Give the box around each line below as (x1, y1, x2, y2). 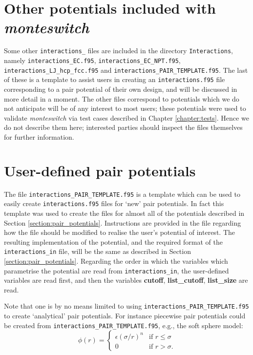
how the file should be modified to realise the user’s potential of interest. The (4, 227, 235, 237)
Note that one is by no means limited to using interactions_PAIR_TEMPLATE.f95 (4, 301, 249, 311)
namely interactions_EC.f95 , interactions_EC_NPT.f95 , (4, 55, 181, 65)
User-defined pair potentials (4, 160, 196, 180)
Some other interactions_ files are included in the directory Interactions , (4, 45, 233, 56)
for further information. (4, 131, 74, 142)
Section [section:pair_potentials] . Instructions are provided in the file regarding (4, 217, 241, 228)
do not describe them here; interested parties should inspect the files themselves (4, 122, 243, 132)
